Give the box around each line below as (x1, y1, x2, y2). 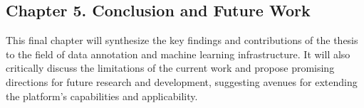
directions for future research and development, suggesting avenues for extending (6, 74, 358, 89)
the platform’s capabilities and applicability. (6, 88, 198, 103)
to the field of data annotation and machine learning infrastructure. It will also (6, 46, 350, 61)
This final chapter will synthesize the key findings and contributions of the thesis (6, 33, 358, 48)
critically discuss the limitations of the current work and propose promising (6, 60, 335, 75)
